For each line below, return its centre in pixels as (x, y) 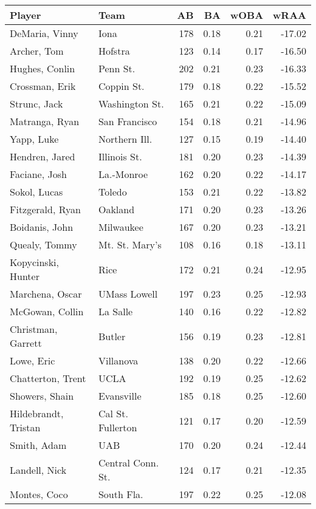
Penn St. (117, 68)
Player (26, 15)
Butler (112, 336)
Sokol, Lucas (36, 192)
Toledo (112, 192)
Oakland (116, 209)
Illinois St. (120, 156)
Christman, (34, 329)
